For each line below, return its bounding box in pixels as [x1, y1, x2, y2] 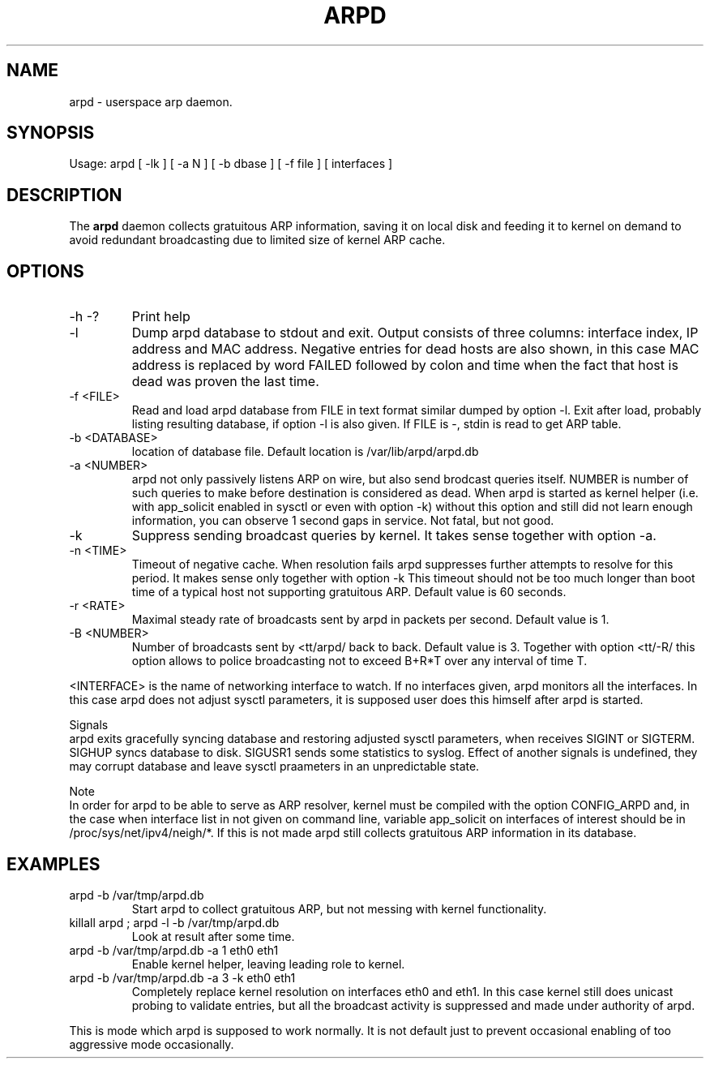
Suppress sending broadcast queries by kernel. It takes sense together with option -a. [131, 527, 657, 544]
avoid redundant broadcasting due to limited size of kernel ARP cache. [69, 233, 446, 247]
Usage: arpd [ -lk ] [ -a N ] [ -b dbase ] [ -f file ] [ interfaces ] [69, 157, 393, 171]
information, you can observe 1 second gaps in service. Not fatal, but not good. [131, 513, 554, 528]
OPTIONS [6, 260, 84, 281]
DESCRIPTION [6, 184, 122, 205]
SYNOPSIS [6, 122, 95, 144]
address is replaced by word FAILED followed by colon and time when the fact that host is [131, 357, 678, 374]
